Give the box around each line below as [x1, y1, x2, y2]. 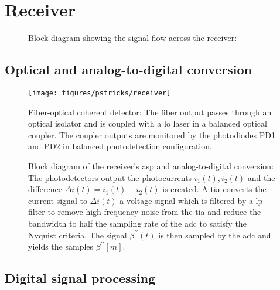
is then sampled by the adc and [158, 228, 271, 241]
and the [247, 171, 275, 183]
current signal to [28, 194, 87, 206]
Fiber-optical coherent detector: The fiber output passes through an [28, 105, 272, 118]
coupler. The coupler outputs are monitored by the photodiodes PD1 [28, 128, 275, 141]
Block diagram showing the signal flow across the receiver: [28, 32, 237, 44]
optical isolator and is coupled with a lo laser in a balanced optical [28, 117, 267, 129]
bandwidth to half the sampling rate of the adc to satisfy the [28, 217, 247, 229]
